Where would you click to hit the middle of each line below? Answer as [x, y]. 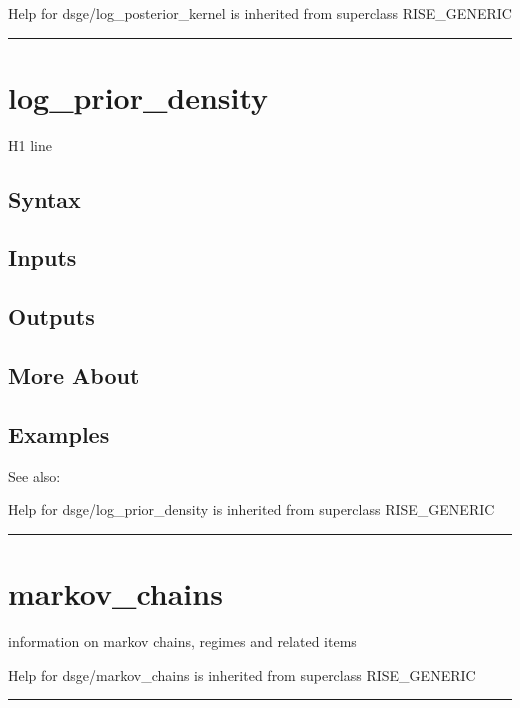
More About [74, 375]
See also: [34, 475]
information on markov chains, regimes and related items [182, 640]
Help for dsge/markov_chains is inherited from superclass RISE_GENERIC [242, 674]
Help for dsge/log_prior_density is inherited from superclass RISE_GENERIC [251, 509]
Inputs [42, 257]
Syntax [44, 198]
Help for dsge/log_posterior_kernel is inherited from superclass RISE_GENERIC [260, 13]
